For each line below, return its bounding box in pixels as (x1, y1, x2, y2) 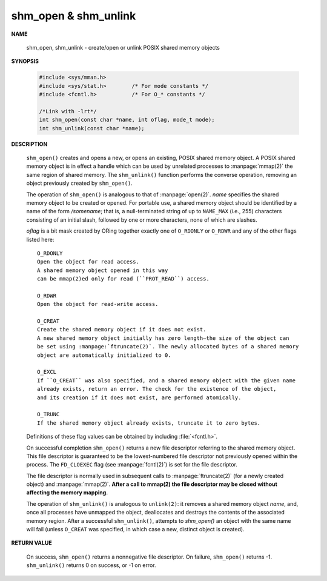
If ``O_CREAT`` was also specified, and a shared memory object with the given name (37, 377, 296, 384)
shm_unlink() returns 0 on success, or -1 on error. (26, 562, 156, 569)
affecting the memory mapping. (26, 489, 108, 496)
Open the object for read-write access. (37, 300, 159, 308)
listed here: (26, 236, 54, 243)
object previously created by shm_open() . (26, 179, 133, 187)
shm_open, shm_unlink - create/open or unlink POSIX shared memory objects (26, 44, 220, 51)
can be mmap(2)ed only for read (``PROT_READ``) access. (37, 276, 210, 282)
